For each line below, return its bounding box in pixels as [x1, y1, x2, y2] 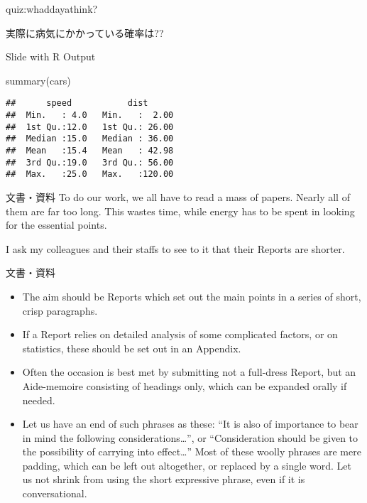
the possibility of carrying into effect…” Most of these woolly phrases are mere [22, 444, 361, 459]
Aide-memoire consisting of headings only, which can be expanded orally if [22, 378, 347, 393]
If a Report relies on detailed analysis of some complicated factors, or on [22, 327, 338, 342]
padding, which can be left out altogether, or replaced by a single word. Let [22, 458, 352, 472]
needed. [22, 392, 55, 407]
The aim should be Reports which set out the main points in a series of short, [22, 288, 361, 303]
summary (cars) [6, 72, 71, 87]
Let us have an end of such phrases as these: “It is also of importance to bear [22, 416, 358, 431]
